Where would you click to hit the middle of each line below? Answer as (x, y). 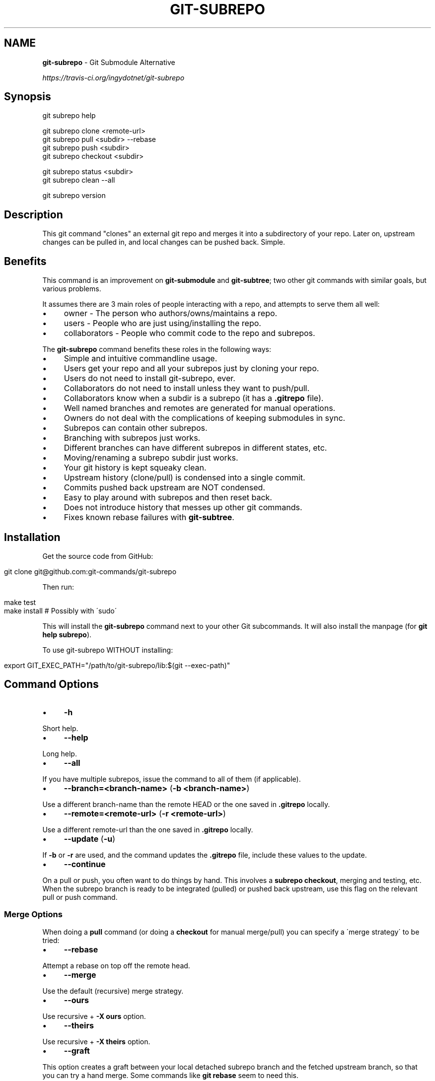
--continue (85, 864)
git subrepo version (74, 196)
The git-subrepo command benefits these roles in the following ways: (157, 349)
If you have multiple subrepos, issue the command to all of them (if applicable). (172, 779)
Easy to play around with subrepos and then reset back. (168, 498)
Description (34, 214)
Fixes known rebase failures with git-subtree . (149, 517)
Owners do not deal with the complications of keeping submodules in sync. (205, 418)
